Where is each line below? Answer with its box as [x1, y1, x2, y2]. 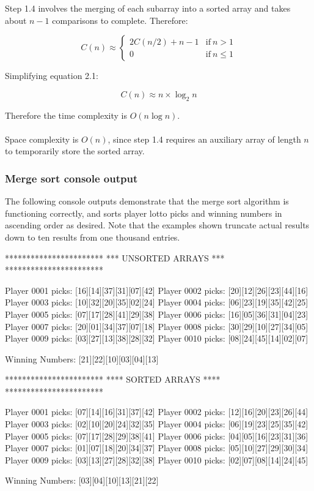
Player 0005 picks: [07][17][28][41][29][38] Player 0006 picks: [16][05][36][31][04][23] [5, 307, 309, 320]
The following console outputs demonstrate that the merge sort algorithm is [5, 195, 289, 208]
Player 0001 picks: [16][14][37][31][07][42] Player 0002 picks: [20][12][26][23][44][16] [5, 283, 309, 296]
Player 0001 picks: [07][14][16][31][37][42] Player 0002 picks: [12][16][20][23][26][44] [5, 405, 309, 418]
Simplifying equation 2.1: [5, 69, 98, 82]
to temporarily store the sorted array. [5, 144, 145, 157]
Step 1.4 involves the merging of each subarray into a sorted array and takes [5, 2, 291, 14]
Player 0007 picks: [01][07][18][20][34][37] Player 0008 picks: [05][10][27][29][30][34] [5, 441, 309, 454]
